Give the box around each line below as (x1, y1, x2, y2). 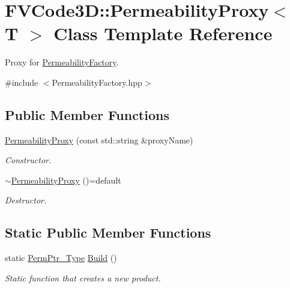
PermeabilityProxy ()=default (11, 173, 121, 186)
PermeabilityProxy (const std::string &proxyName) (5, 133, 193, 146)
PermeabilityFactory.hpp (52, 76, 142, 88)
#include (5, 76, 38, 88)
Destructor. (5, 194, 47, 206)
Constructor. (5, 154, 52, 166)
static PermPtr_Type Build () (5, 251, 117, 264)
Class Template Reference (53, 21, 273, 46)
